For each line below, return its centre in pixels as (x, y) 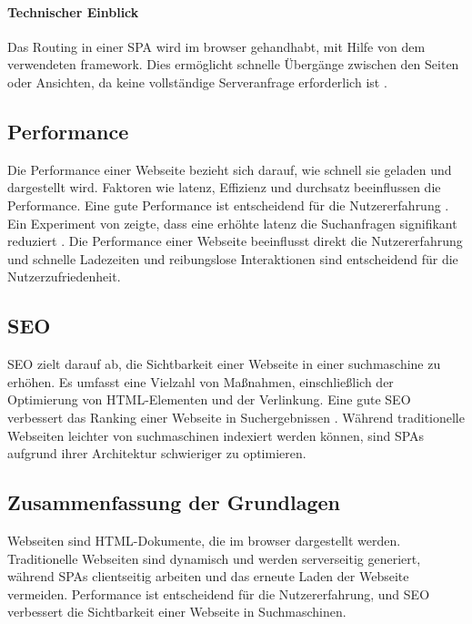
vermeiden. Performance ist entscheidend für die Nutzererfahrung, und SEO (219, 593)
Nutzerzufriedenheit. (64, 276)
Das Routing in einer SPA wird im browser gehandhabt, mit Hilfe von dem (216, 46)
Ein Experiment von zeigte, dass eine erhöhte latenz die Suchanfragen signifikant (232, 223)
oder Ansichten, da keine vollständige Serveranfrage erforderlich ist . (197, 82)
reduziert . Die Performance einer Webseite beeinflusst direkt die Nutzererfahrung (235, 241)
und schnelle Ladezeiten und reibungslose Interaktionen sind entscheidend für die (233, 258)
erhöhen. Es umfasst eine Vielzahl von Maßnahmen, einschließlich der (201, 381)
